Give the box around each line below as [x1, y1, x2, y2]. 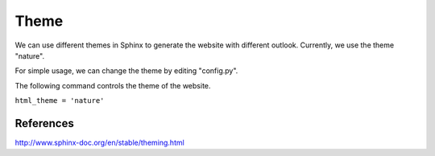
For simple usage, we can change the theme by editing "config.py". [14, 66, 238, 76]
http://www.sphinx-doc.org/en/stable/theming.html [14, 138, 184, 148]
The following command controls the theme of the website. [14, 80, 211, 90]
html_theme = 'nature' [14, 96, 105, 105]
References [14, 117, 74, 130]
